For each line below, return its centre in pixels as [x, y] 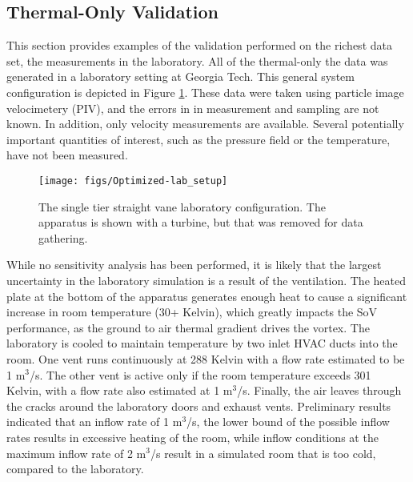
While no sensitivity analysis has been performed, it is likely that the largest [194, 265]
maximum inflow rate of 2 [70, 453]
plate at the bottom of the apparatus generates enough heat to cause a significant [207, 296]
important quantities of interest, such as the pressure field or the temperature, [198, 139]
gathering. [63, 237]
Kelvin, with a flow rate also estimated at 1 [113, 390]
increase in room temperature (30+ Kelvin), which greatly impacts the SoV [192, 312]
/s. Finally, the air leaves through [319, 390]
